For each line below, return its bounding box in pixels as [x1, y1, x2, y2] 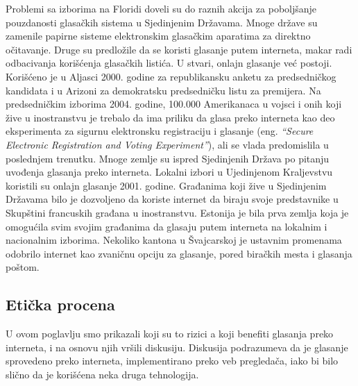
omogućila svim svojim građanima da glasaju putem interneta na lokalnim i [6, 219, 327, 233]
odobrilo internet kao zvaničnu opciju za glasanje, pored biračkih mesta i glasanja [6, 246, 352, 260]
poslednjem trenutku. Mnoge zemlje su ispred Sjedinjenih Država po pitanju [6, 151, 330, 165]
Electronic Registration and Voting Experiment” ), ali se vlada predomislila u [6, 137, 329, 151]
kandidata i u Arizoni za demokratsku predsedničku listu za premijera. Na [6, 83, 321, 97]
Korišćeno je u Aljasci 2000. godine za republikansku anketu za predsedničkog [6, 69, 336, 83]
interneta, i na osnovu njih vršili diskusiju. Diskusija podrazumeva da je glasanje [6, 339, 348, 354]
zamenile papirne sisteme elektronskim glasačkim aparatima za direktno [6, 28, 311, 43]
